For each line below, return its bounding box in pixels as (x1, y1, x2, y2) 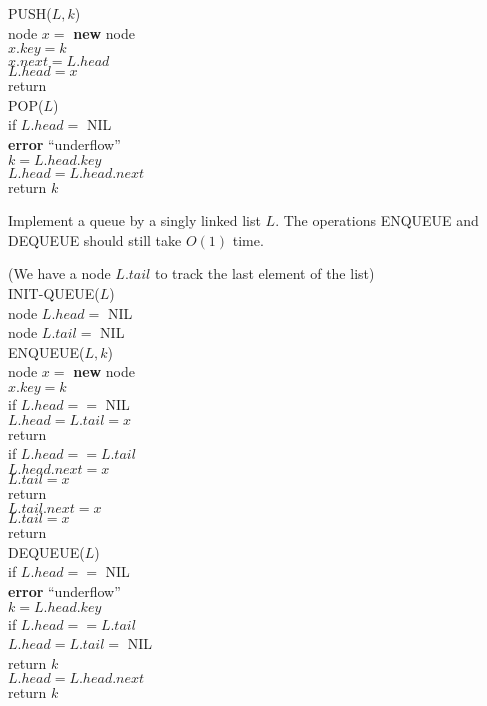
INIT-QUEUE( (8, 282, 100, 303)
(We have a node (8, 263, 111, 284)
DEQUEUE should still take (8, 229, 182, 250)
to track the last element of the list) (154, 263, 375, 284)
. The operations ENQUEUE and (275, 210, 479, 231)
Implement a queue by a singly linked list (8, 210, 261, 231)
